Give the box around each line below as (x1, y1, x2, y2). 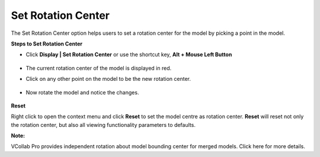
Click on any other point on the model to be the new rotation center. (25, 76, 191, 83)
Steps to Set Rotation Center (11, 40, 83, 47)
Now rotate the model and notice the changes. (25, 89, 139, 96)
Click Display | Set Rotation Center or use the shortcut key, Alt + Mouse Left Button (25, 51, 232, 58)
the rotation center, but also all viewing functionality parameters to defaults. (11, 121, 196, 128)
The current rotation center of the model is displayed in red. (25, 64, 172, 71)
